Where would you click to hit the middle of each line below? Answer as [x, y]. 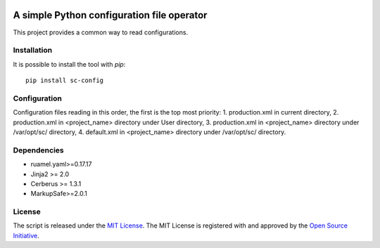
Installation [33, 51]
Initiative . [26, 235]
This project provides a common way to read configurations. [101, 32]
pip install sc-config [65, 80]
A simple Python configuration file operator [110, 15]
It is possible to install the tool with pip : [69, 64]
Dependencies [39, 150]
